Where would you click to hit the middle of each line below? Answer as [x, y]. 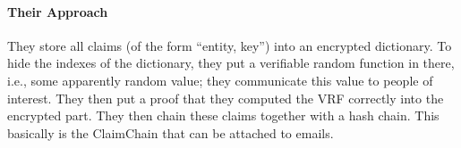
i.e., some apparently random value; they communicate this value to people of [220, 80]
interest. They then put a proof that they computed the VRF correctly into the [226, 98]
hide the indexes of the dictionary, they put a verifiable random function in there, [231, 63]
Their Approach [58, 11]
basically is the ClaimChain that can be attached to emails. [171, 132]
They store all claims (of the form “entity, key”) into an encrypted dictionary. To [230, 45]
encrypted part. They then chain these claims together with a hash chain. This [223, 115]
